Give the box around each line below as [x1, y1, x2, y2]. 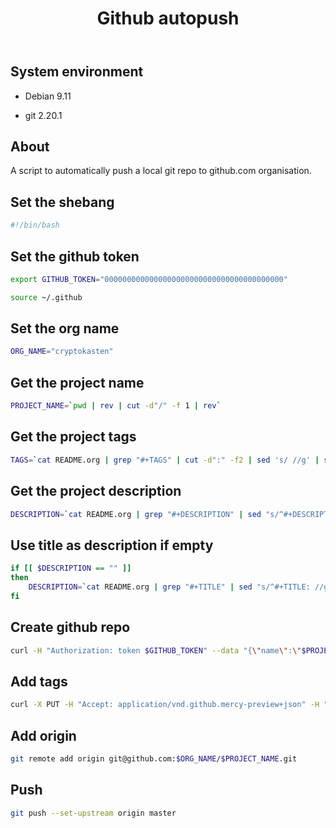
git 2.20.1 [24, 109, 63, 121]
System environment [10, 63, 144, 81]
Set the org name [10, 320, 120, 337]
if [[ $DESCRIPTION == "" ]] [10, 563, 132, 574]
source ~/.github [10, 292, 83, 302]
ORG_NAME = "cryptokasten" [10, 347, 114, 357]
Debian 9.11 [24, 90, 72, 102]
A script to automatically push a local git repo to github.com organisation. [10, 165, 312, 177]
